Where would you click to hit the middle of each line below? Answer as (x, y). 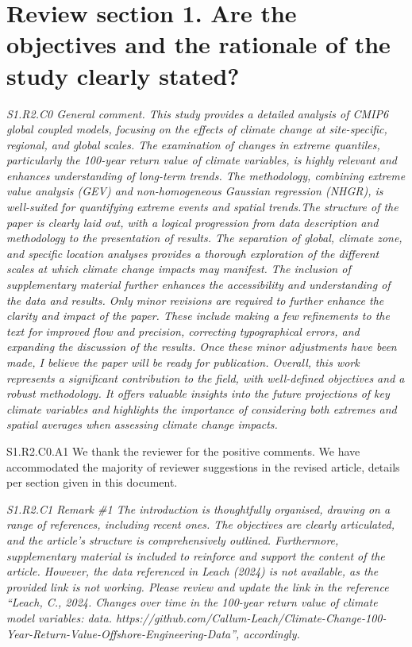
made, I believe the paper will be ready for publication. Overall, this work (183, 362)
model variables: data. (59, 617)
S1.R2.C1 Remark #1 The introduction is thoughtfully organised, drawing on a (198, 508)
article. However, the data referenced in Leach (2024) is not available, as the (193, 571)
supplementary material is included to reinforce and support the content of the (196, 555)
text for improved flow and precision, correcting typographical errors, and (183, 331)
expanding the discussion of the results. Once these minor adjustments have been (202, 347)
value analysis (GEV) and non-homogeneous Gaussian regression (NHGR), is (195, 191)
